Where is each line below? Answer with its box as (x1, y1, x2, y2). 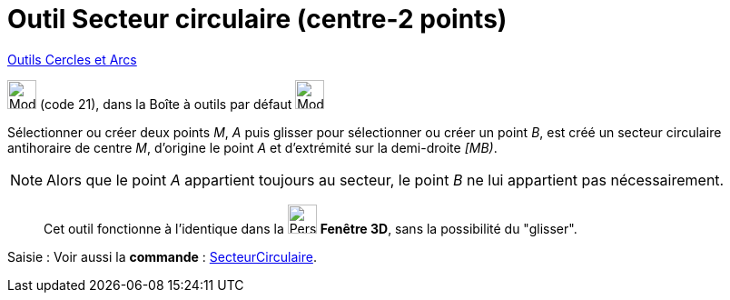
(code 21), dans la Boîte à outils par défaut (39, 95, 292, 112)
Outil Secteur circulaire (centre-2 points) (7, 4, 508, 35)
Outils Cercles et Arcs (7, 51, 137, 67)
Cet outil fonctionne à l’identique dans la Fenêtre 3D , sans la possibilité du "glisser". (44, 220, 577, 236)
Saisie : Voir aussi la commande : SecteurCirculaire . (7, 248, 317, 265)
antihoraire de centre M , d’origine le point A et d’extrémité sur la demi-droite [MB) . (7, 139, 498, 155)
